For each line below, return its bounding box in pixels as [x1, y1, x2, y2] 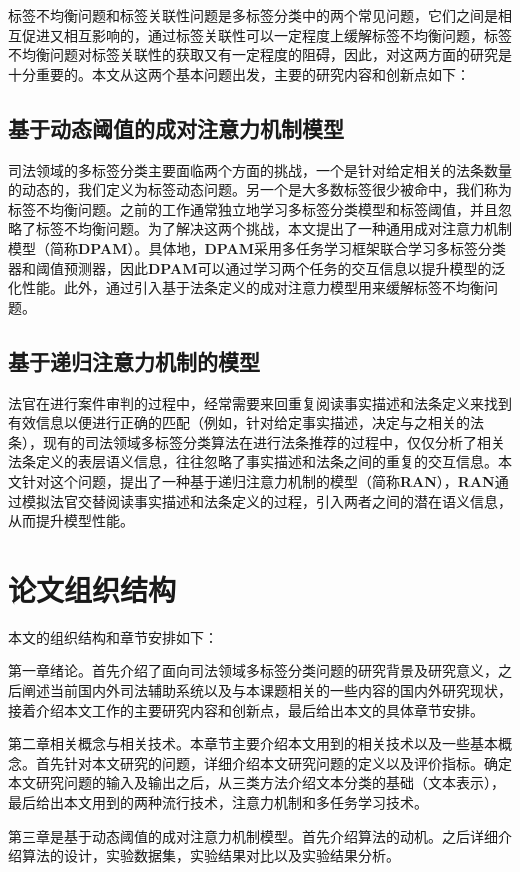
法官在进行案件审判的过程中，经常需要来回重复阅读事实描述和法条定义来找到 [8, 392, 512, 413]
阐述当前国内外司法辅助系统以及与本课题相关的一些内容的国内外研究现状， [21, 680, 512, 700]
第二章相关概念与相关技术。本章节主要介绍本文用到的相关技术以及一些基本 [8, 733, 498, 754]
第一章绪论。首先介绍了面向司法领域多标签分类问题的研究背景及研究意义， [8, 660, 498, 681]
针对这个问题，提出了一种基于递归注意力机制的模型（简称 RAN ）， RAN [21, 470, 495, 491]
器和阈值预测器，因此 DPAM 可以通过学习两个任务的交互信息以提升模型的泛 [8, 257, 506, 278]
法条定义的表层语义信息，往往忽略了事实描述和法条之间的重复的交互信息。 [8, 451, 498, 472]
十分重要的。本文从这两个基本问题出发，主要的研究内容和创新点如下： [8, 63, 470, 84]
